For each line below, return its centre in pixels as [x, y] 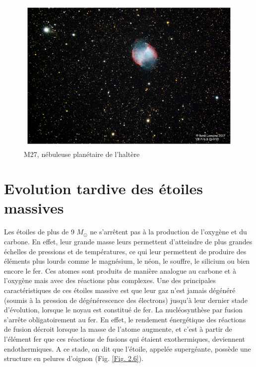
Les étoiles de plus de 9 [39, 232]
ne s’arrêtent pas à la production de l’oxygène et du [168, 232]
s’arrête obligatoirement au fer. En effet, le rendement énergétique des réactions [125, 319]
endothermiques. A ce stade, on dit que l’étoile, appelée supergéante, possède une [128, 348]
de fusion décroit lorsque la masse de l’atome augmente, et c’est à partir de [118, 329]
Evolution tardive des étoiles [103, 188]
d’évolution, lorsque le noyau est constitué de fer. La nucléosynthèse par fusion [124, 310]
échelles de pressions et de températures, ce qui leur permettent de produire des [125, 251]
